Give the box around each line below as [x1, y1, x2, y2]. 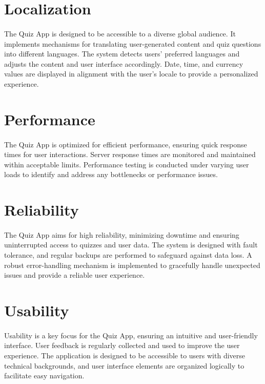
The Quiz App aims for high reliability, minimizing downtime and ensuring [4, 229, 239, 240]
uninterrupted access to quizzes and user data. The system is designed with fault [4, 239, 258, 250]
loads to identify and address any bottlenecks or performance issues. [4, 169, 218, 180]
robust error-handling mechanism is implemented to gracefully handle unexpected [4, 259, 260, 270]
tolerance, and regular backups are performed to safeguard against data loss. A [4, 249, 252, 260]
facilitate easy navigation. [4, 370, 85, 381]
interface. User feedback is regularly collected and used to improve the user [4, 340, 240, 351]
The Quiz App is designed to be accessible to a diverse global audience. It [4, 28, 236, 39]
